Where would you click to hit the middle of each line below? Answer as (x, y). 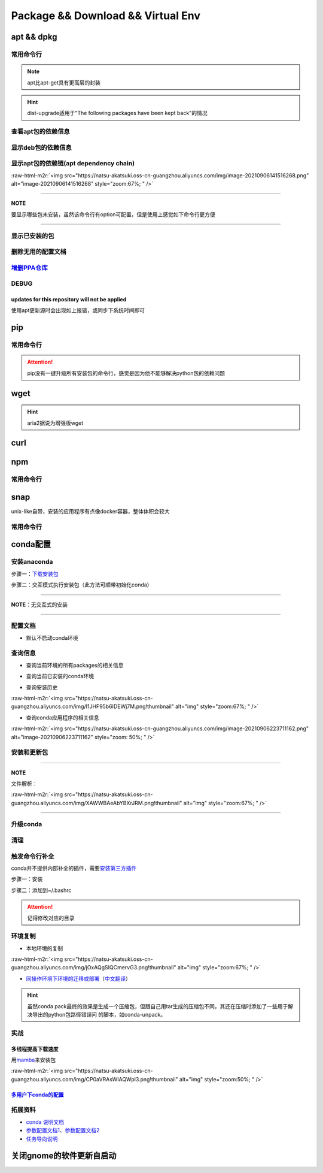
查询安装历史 (42, 687)
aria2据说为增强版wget (55, 423)
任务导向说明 (42, 1139)
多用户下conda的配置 (37, 1095)
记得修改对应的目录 (51, 918)
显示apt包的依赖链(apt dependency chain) (73, 164)
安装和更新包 (30, 752)
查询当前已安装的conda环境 (60, 676)
